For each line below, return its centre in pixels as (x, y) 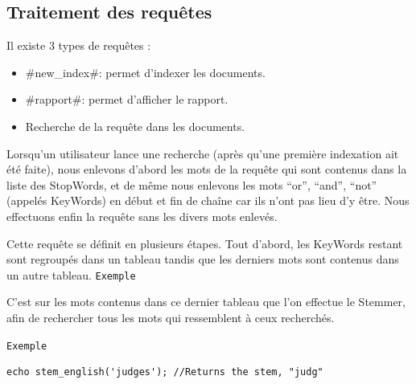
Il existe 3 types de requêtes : (79, 45)
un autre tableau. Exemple (71, 274)
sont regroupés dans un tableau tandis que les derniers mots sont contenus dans (203, 259)
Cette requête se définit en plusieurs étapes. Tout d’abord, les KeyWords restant (205, 243)
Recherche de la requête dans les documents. (135, 126)
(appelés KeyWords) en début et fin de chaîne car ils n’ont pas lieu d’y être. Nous (208, 200)
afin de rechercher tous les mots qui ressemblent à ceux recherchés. (171, 317)
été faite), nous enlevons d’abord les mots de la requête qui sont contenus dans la (207, 169)
